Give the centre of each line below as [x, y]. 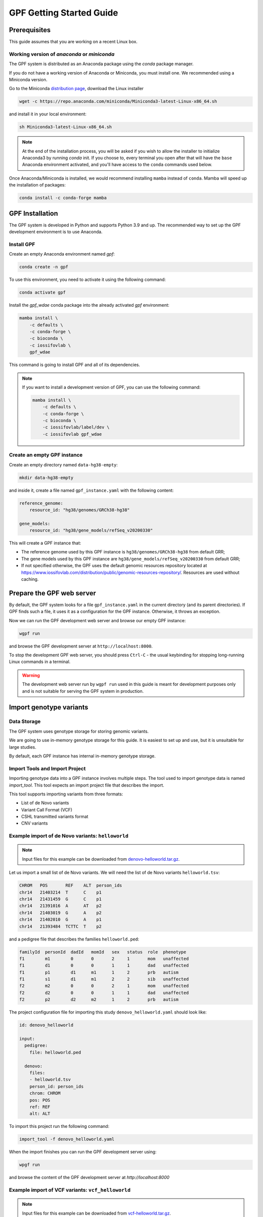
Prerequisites [30, 30]
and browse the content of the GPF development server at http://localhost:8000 [89, 1178]
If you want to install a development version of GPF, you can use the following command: [111, 387]
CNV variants [35, 823]
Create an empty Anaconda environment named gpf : [62, 254]
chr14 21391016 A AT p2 [60, 906]
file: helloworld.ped [55, 1052]
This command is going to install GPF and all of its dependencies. [75, 365]
